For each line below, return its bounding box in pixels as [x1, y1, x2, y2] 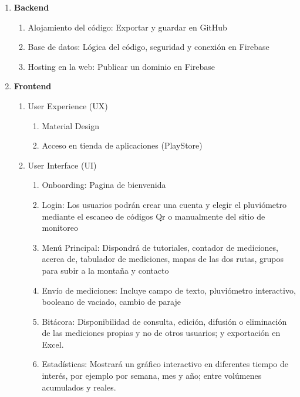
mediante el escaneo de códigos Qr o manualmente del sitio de [42, 210, 265, 222]
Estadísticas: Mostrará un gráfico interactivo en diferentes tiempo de [42, 358, 288, 370]
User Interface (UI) [28, 159, 97, 171]
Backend [14, 1, 49, 13]
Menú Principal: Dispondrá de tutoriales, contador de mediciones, [42, 241, 278, 253]
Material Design [42, 119, 99, 132]
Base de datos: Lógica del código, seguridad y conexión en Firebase [28, 41, 269, 53]
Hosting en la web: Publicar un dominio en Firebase [28, 60, 215, 72]
